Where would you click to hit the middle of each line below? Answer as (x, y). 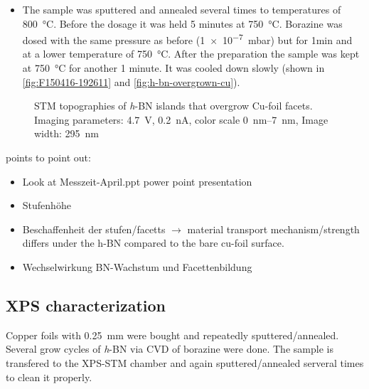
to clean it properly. (49, 377)
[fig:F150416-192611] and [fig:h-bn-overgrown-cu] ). (131, 81)
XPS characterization (86, 305)
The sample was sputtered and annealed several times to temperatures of (182, 9)
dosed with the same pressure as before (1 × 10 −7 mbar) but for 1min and (187, 39)
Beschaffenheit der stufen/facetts (94, 229)
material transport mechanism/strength (273, 229)
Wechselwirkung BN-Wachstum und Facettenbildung (137, 266)
